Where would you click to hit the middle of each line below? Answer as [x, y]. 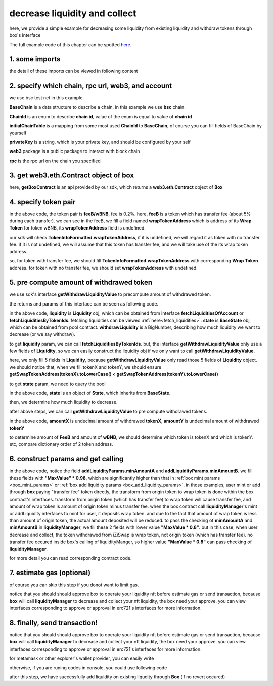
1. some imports [35, 59]
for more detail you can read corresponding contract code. [71, 558]
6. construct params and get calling [66, 459]
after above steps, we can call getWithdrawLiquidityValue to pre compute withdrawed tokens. [108, 411]
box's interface [25, 35]
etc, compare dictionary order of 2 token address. [61, 444]
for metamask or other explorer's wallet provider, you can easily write [82, 658]
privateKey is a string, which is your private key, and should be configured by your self [100, 142]
